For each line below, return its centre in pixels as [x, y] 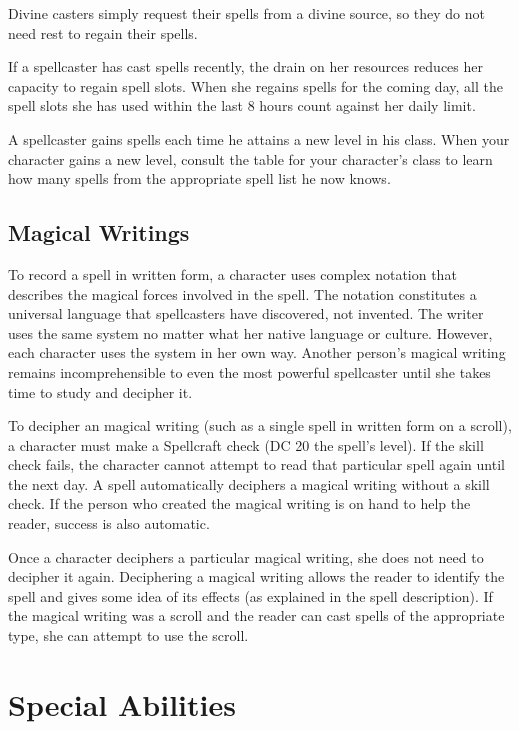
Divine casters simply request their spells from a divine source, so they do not [246, 13]
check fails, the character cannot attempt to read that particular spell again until [256, 464]
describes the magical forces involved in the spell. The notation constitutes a [242, 293]
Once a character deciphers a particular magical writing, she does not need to [246, 556]
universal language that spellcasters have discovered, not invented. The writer [246, 313]
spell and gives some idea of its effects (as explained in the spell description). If [250, 595]
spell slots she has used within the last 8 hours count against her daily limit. [242, 105]
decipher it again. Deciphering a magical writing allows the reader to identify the [256, 576]
